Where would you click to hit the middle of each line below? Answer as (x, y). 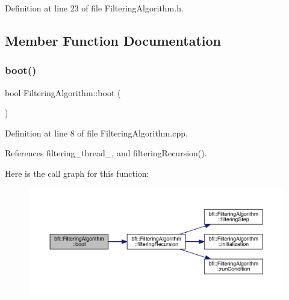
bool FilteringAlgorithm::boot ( (63, 92)
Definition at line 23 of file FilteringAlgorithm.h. (94, 8)
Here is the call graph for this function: (77, 173)
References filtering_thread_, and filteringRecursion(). (106, 153)
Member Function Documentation (113, 40)
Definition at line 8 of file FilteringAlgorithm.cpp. (96, 133)
